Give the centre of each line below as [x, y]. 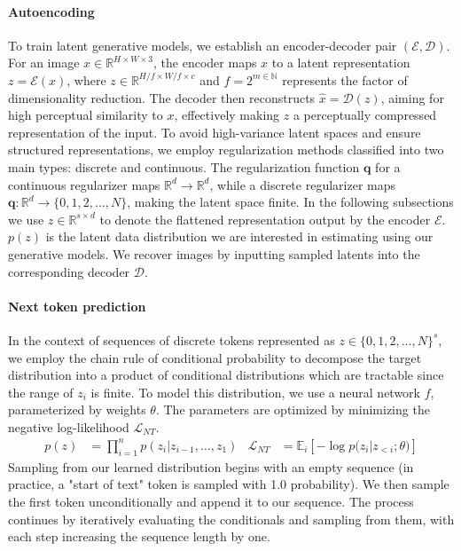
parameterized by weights [77, 409]
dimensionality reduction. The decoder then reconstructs [162, 97]
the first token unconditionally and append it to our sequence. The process [211, 501]
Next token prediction [77, 306]
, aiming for [412, 97]
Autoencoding [51, 11]
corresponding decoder [69, 271]
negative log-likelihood [69, 426]
